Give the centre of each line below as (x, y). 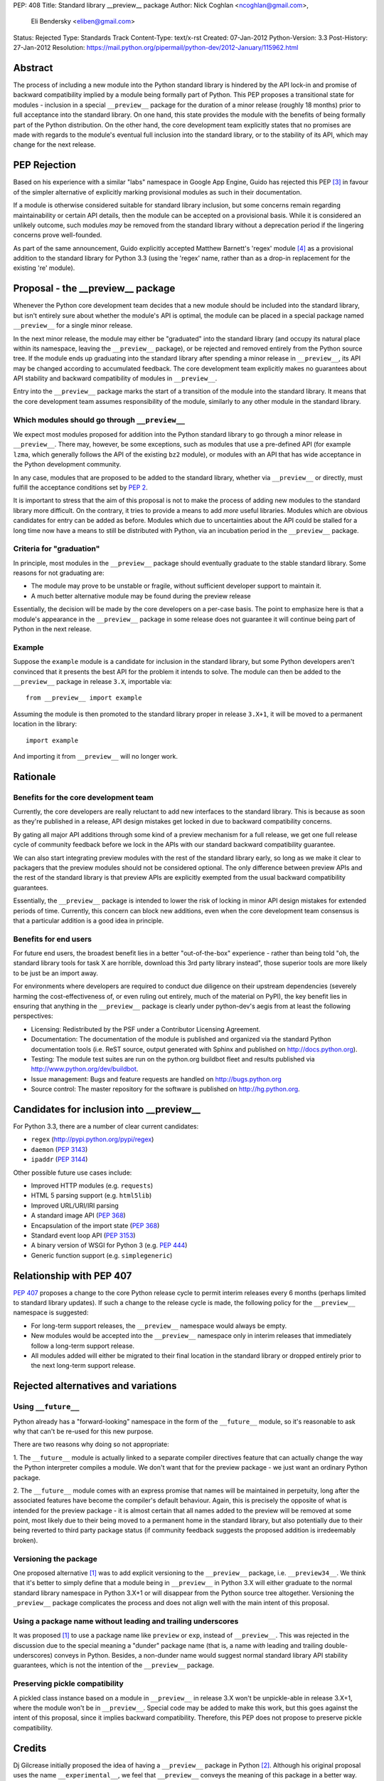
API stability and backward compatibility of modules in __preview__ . (115, 378)
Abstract (33, 68)
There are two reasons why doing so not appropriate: (91, 1444)
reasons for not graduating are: (59, 573)
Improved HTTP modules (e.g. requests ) (92, 1185)
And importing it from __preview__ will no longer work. (95, 756)
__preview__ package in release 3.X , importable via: (92, 681)
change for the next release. (54, 145)
